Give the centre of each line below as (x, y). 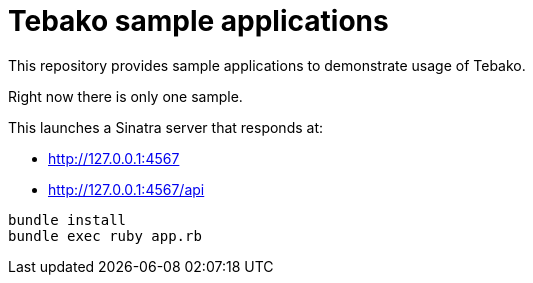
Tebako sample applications (198, 21)
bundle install (67, 219)
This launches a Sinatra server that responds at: (165, 127)
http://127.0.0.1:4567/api (126, 189)
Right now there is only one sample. (125, 96)
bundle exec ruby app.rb (105, 235)
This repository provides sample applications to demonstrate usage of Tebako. (267, 65)
